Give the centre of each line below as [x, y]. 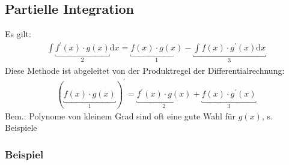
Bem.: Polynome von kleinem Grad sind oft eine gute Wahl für [120, 115]
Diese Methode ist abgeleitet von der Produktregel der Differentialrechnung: [145, 70]
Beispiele [21, 127]
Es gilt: [18, 34]
